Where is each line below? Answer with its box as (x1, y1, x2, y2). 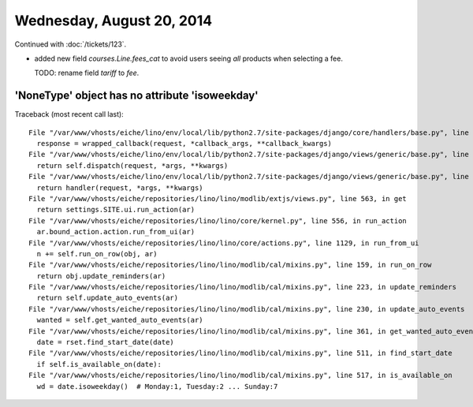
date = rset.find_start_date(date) (36, 338, 175, 347)
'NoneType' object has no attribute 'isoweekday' (14, 89, 259, 103)
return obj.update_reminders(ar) (36, 271, 166, 280)
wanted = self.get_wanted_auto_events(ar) (36, 316, 204, 325)
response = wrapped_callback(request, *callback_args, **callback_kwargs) (36, 139, 333, 148)
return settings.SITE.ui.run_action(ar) (36, 205, 196, 215)
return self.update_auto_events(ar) (36, 293, 179, 303)
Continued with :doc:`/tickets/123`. (14, 39, 127, 49)
